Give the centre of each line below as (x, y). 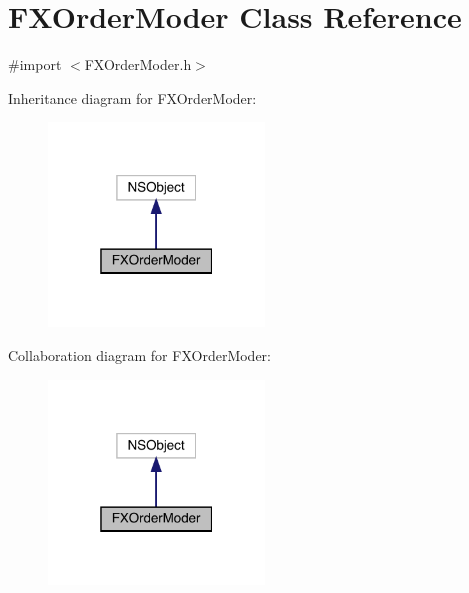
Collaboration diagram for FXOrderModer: (139, 355)
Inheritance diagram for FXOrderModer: (132, 97)
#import (35, 64)
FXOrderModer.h (138, 64)
